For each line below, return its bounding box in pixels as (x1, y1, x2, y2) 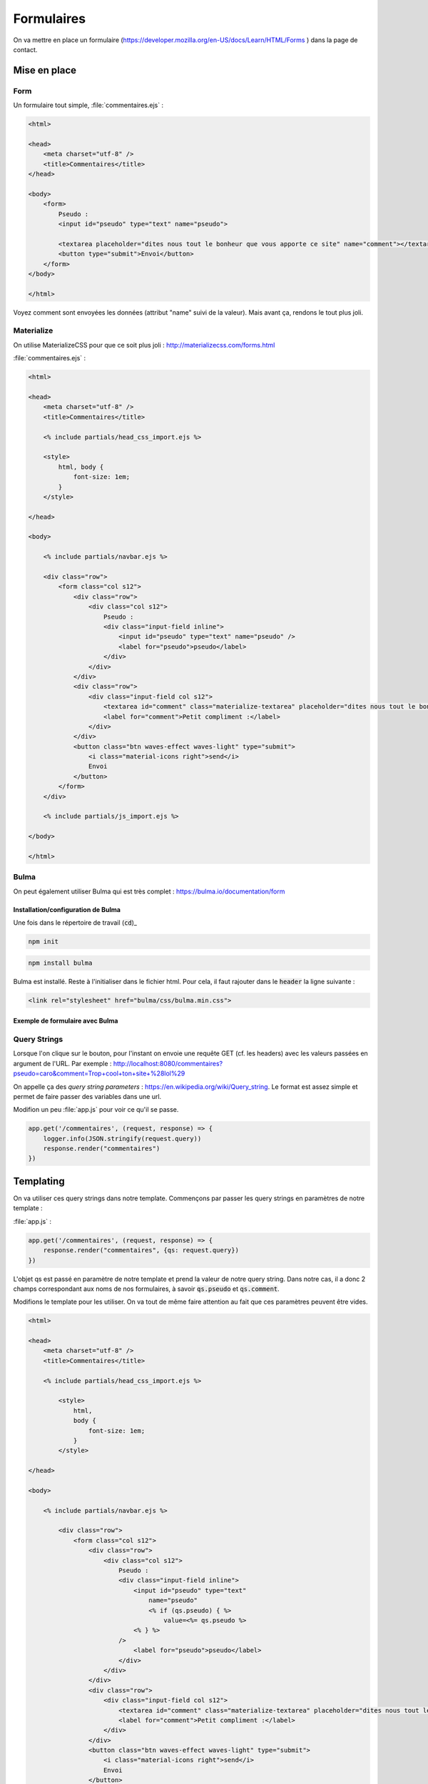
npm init (28, 938, 59, 946)
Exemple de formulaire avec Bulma (13, 1017, 118, 1025)
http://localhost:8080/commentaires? (113, 1059, 223, 1068)
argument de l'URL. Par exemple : (13, 1059, 112, 1068)
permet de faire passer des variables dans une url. (13, 1092, 162, 1100)
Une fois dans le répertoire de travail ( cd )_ (13, 918, 138, 927)
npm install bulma (28, 958, 93, 967)
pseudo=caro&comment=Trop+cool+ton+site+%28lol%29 (13, 1069, 185, 1078)
